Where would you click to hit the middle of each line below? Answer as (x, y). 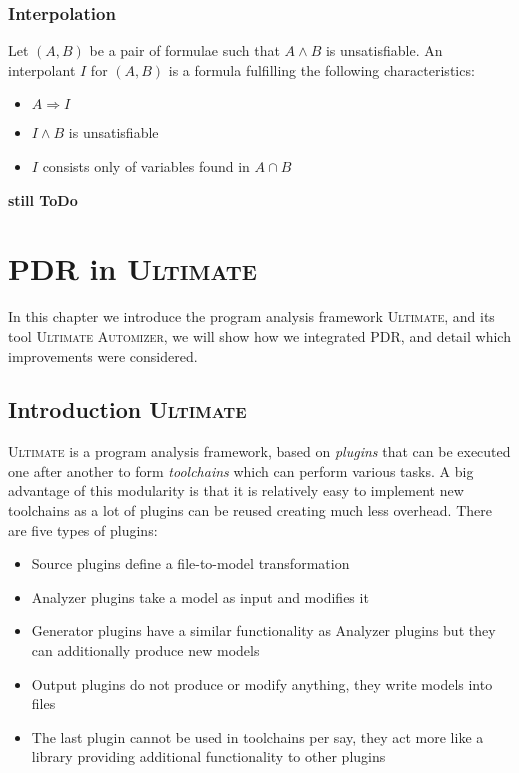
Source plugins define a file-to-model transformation (190, 563)
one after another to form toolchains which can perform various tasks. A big (241, 470)
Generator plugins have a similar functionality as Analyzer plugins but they (263, 630)
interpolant (42, 69)
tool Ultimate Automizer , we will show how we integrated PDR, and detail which (259, 335)
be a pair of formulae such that (184, 50)
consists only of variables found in (146, 166)
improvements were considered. (103, 355)
